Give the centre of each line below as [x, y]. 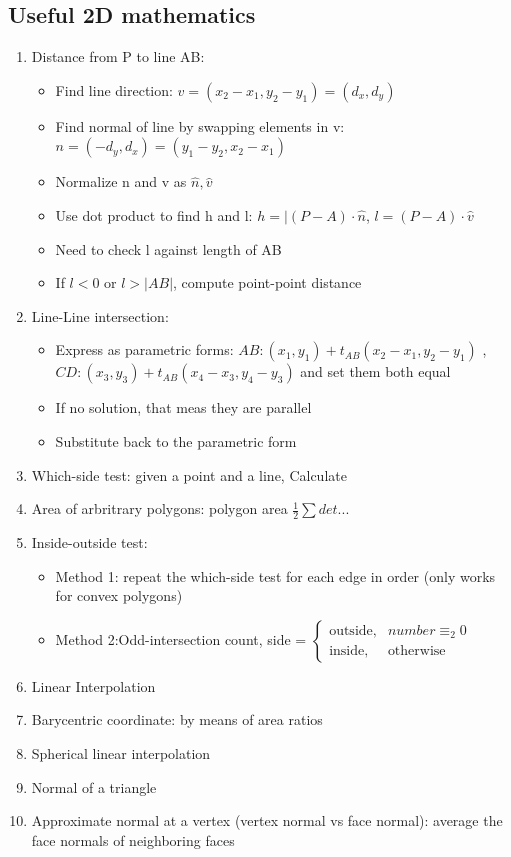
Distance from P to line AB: [118, 56]
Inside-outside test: [89, 541]
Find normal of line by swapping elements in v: [200, 125]
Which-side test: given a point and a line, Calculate [189, 474]
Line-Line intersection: [100, 315]
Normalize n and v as [121, 181]
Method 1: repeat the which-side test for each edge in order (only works [275, 575]
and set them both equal [375, 371]
